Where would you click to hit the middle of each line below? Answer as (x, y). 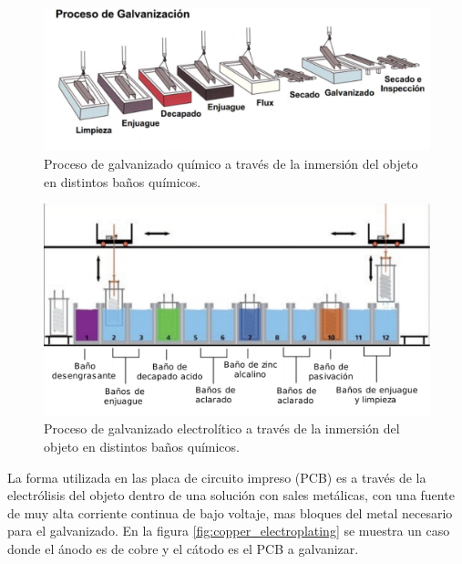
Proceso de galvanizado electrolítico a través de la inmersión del (222, 428)
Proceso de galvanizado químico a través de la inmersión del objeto (231, 163)
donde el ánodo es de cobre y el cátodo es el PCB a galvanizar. (183, 548)
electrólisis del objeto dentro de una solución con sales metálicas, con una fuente (231, 495)
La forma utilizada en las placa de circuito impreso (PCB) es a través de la (217, 477)
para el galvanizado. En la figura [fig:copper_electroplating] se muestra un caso (229, 531)
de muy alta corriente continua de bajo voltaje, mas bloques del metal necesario (230, 512)
